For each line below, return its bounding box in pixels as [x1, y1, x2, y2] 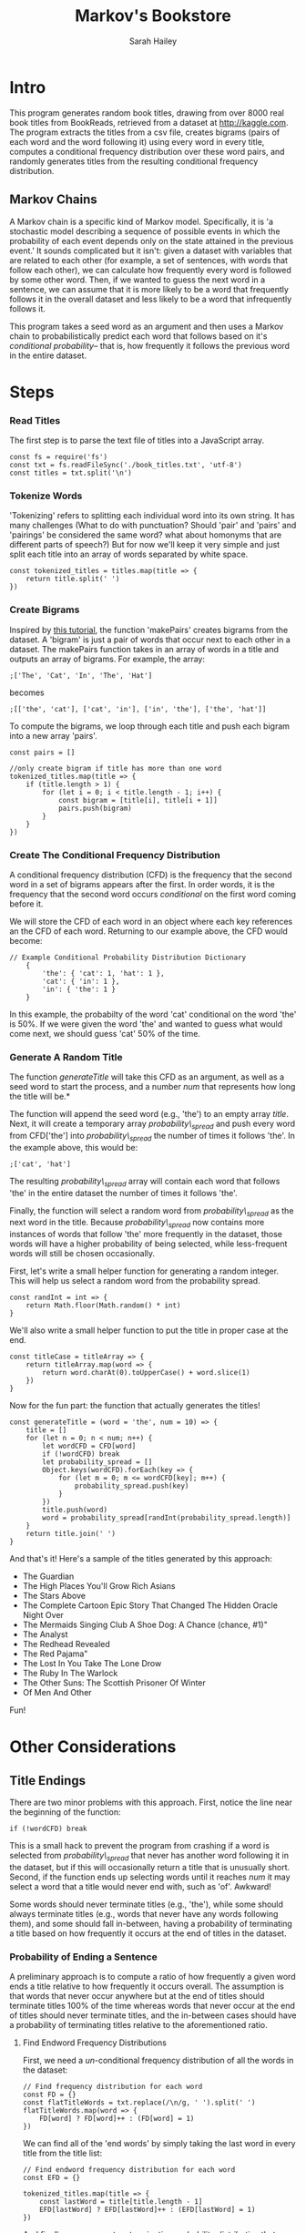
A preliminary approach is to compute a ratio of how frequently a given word [9, 1972, 296, 1982]
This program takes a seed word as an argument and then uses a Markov [9, 321, 284, 332]
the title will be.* [9, 1091, 71, 1102]
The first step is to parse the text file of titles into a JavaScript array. [9, 435, 265, 446]
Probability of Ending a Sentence [9, 1951, 158, 1963]
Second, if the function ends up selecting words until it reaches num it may [9, 1871, 291, 1882]
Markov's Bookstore [74, 5, 232, 26]
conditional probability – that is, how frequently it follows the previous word [9, 340, 290, 351]
